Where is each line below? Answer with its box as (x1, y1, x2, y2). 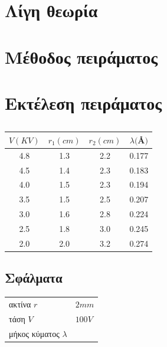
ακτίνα (9, 297, 31, 310)
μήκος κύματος (9, 327, 60, 339)
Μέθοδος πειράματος (5, 44, 158, 68)
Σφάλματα (5, 269, 63, 287)
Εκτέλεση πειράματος (5, 90, 162, 114)
